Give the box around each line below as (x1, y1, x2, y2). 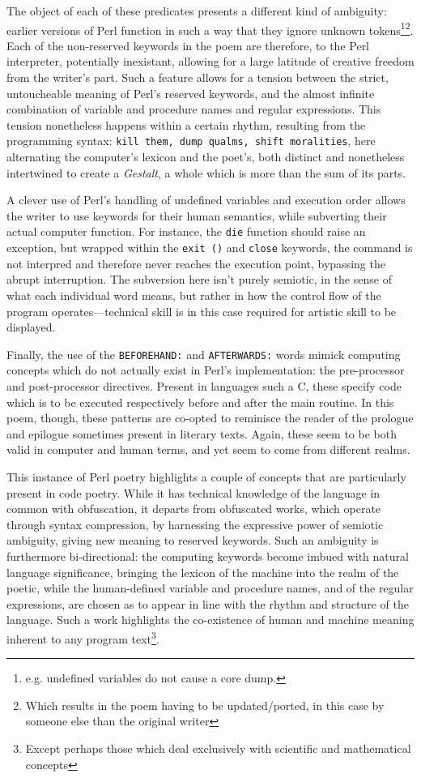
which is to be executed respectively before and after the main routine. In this (6, 393, 394, 410)
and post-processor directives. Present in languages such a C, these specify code (6, 377, 402, 394)
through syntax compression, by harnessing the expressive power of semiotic (6, 515, 384, 532)
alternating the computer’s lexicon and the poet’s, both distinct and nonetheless (6, 148, 405, 165)
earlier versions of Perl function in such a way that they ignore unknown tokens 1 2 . (6, 19, 414, 38)
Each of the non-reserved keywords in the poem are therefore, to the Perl (6, 36, 370, 53)
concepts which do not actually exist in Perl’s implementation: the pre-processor (6, 361, 405, 378)
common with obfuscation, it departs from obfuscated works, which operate (6, 500, 381, 517)
